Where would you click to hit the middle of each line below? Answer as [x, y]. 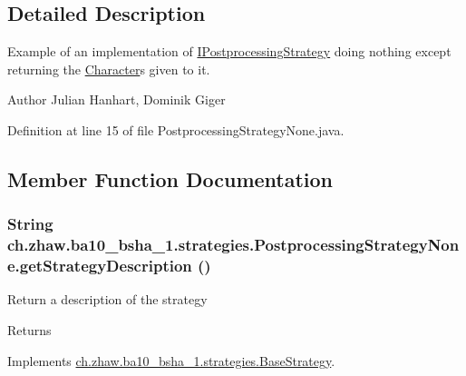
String [30, 224]
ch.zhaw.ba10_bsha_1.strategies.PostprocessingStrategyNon [233, 245]
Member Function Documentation [170, 178]
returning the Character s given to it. [109, 69]
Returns [29, 330]
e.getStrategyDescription [100, 266]
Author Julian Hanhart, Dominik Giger [116, 99]
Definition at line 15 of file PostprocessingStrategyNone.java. [176, 129]
